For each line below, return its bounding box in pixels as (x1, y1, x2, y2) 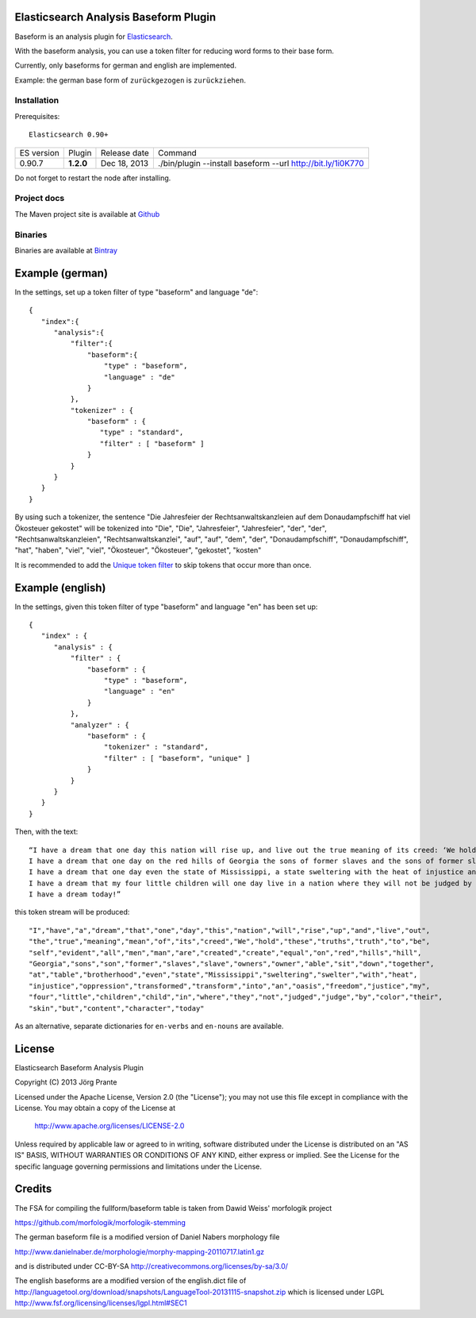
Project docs (14, 193, 65, 204)
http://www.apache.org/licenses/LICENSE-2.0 (34, 1121, 185, 1131)
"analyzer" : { (70, 720, 130, 730)
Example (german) (14, 266, 109, 279)
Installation (14, 95, 59, 106)
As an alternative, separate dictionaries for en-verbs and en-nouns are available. (14, 1021, 284, 1031)
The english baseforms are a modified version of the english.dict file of (14, 1276, 247, 1285)
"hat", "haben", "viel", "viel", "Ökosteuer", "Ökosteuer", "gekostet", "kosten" (14, 545, 262, 555)
